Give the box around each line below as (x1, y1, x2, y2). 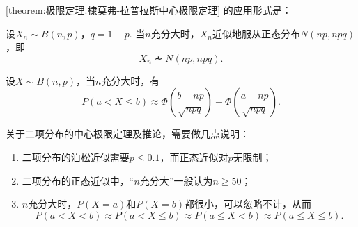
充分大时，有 (101, 73, 160, 87)
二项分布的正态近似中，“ (22, 173, 134, 187)
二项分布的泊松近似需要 (22, 149, 130, 164)
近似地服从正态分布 (212, 26, 300, 40)
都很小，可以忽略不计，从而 (185, 196, 312, 211)
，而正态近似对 (159, 149, 228, 164)
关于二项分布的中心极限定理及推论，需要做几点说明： (6, 126, 249, 141)
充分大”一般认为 (139, 173, 213, 187)
